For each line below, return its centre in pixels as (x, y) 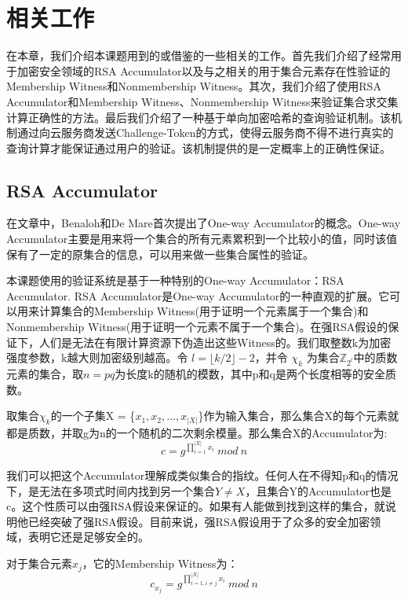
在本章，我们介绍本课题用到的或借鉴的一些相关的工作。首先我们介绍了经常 (199, 55)
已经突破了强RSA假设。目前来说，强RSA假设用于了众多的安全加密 (199, 521)
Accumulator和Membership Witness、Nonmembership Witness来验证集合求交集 (202, 101)
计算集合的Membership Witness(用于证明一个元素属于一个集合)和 (204, 311)
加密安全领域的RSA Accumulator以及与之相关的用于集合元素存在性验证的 (204, 70)
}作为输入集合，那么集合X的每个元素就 (299, 416)
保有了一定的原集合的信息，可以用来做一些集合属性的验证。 (160, 254)
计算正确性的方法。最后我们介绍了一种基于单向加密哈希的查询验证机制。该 (199, 117)
